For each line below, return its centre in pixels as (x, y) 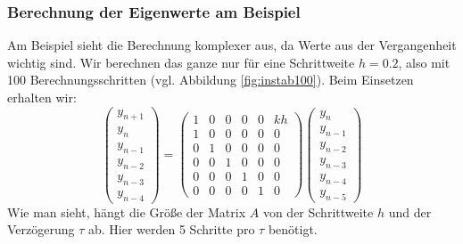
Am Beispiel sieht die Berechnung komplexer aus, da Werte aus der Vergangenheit (232, 45)
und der (410, 211)
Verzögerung (41, 229)
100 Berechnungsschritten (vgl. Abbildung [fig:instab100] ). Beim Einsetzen (211, 80)
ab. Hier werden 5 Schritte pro (171, 229)
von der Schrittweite (318, 211)
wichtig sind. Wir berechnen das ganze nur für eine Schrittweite (181, 62)
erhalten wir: (42, 97)
